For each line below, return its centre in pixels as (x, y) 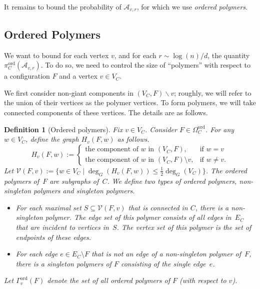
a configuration (27, 76)
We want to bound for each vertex (56, 55)
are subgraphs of (74, 181)
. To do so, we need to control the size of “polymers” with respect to (145, 65)
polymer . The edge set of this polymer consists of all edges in (138, 217)
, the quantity (229, 55)
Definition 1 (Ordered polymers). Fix (63, 129)
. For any (220, 129)
